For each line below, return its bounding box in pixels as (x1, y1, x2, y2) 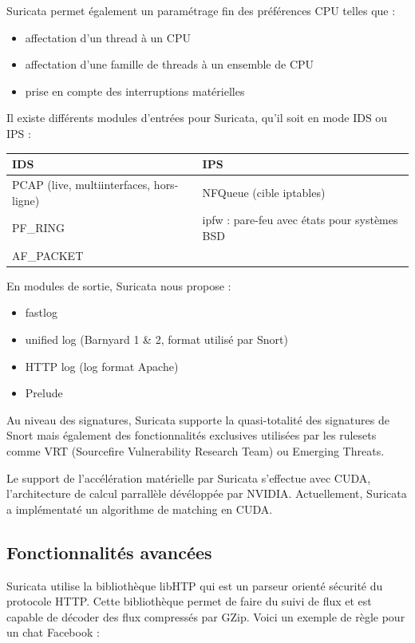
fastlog (25, 304, 57, 321)
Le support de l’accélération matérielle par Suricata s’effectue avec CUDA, (6, 469, 371, 486)
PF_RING (12, 219, 65, 236)
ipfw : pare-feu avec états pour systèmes (202, 211, 398, 228)
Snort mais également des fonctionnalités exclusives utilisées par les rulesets (6, 427, 377, 444)
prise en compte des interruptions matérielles (25, 82, 245, 99)
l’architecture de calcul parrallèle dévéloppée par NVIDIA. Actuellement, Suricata (6, 485, 407, 502)
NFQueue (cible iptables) (202, 183, 326, 200)
